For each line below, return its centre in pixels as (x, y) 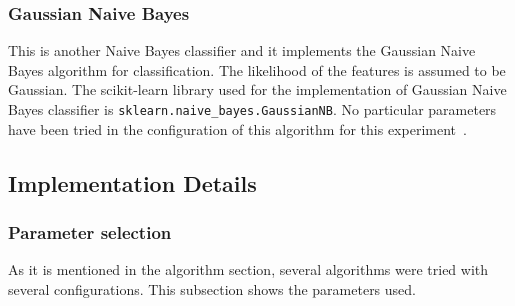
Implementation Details (132, 182)
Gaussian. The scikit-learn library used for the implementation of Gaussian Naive (257, 89)
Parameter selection (90, 231)
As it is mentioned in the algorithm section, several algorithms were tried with (248, 269)
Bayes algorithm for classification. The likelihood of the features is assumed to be (257, 69)
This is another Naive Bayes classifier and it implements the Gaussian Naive (242, 50)
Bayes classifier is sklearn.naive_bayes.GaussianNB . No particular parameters (252, 109)
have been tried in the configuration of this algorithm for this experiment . (237, 128)
